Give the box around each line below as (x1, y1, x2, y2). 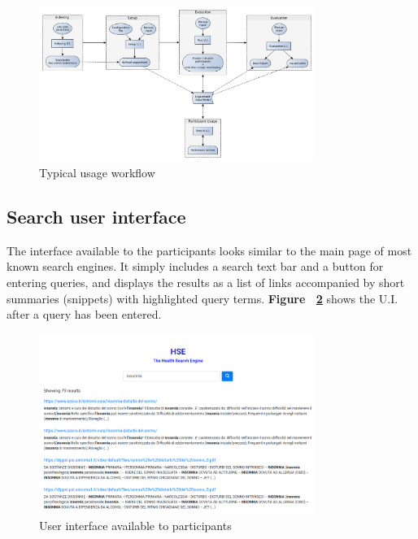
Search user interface (7, 204, 186, 229)
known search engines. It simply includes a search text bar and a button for (7, 258, 384, 275)
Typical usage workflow (39, 164, 155, 181)
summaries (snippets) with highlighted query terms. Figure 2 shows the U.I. (7, 289, 398, 306)
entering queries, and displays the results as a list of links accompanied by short (7, 274, 405, 291)
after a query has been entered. (7, 306, 162, 323)
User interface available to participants (39, 517, 232, 534)
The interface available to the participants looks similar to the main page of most (7, 241, 412, 259)
